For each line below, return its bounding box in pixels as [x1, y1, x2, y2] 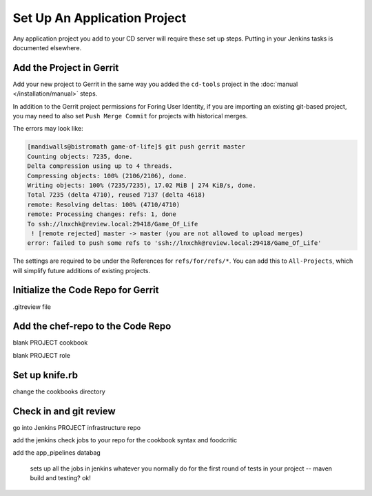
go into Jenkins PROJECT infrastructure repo [12, 423, 141, 431]
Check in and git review [12, 405, 116, 417]
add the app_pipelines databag [12, 449, 101, 457]
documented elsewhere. [12, 43, 82, 52]
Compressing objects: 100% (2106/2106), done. [27, 172, 187, 180]
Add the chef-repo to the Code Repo [12, 321, 172, 332]
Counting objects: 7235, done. [27, 152, 134, 160]
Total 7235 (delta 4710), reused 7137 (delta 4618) [27, 191, 206, 199]
